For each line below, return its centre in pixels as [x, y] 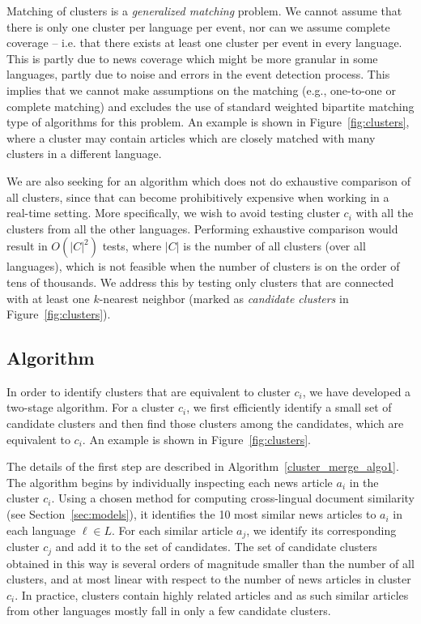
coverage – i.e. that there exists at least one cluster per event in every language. [204, 43]
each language [41, 530]
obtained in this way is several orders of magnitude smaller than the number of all [210, 563]
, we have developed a [357, 391]
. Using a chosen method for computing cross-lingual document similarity [233, 498]
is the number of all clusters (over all [274, 246]
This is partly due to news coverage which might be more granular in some [192, 58]
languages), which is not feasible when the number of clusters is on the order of [203, 266]
